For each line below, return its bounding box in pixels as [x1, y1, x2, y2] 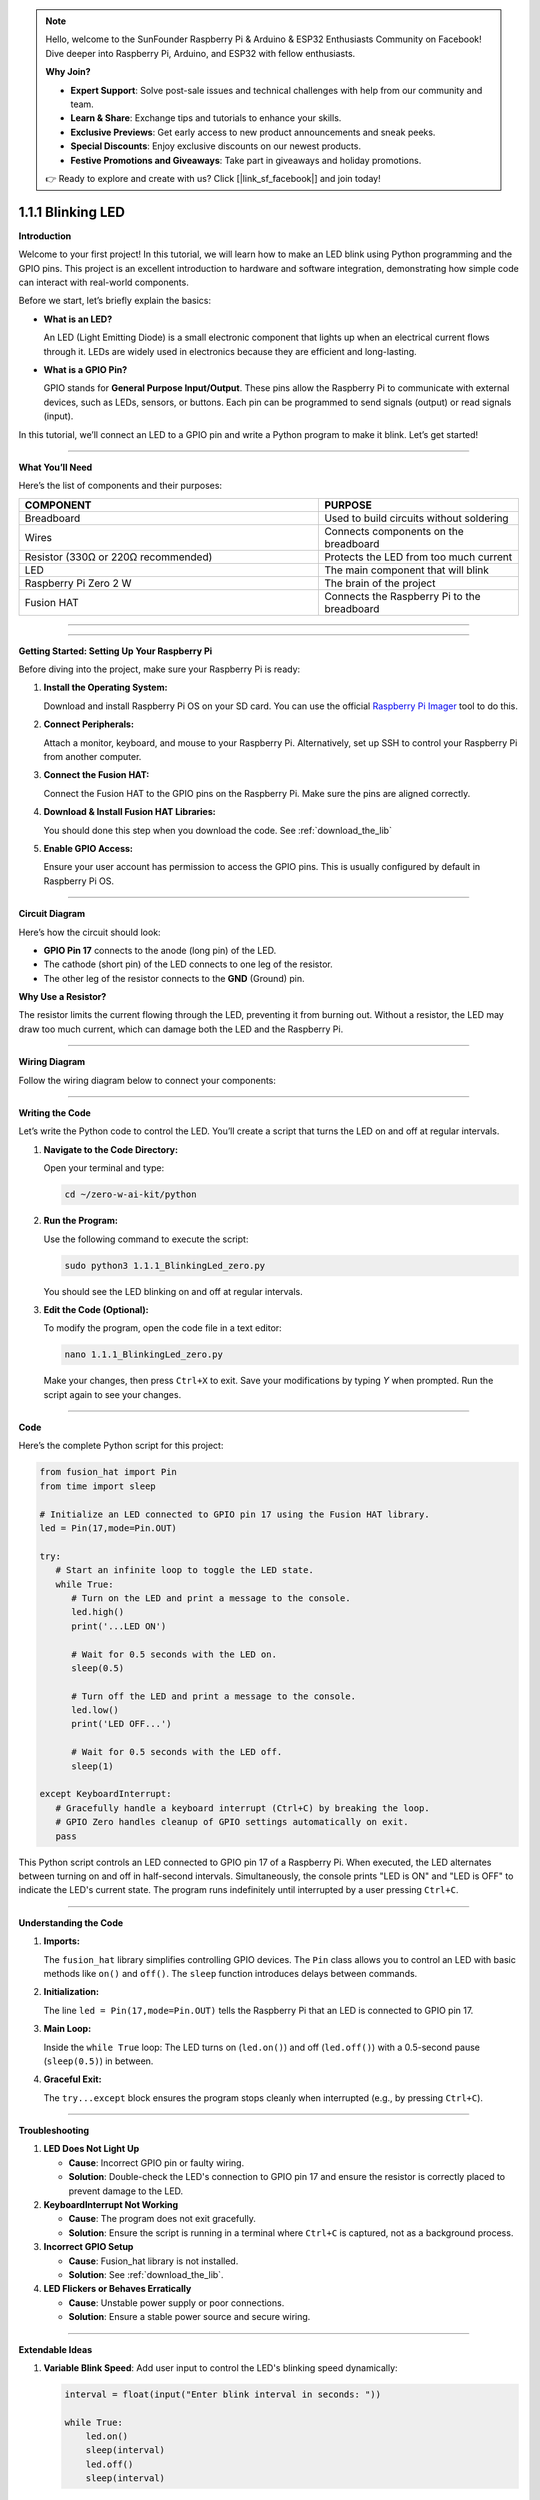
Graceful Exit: [43, 2073, 102, 2085]
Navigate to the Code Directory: [43, 1143, 179, 1155]
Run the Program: [43, 1215, 119, 1227]
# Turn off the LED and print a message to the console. [71, 1690, 357, 1702]
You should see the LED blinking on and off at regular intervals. [43, 1285, 304, 1297]
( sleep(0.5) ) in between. [43, 2055, 154, 2067]
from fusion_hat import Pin [39, 1466, 177, 1478]
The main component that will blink [324, 563, 490, 577]
